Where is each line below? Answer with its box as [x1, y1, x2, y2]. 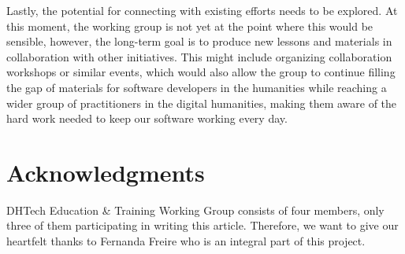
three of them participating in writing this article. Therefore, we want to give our [6, 217, 399, 234]
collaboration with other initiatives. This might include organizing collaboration [6, 48, 392, 64]
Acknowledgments [6, 156, 205, 188]
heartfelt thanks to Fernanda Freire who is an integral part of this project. [6, 233, 366, 249]
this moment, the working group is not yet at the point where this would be [6, 17, 373, 34]
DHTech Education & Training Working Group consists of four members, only [6, 201, 385, 218]
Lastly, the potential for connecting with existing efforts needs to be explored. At [6, 2, 398, 18]
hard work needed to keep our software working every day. [6, 110, 288, 127]
